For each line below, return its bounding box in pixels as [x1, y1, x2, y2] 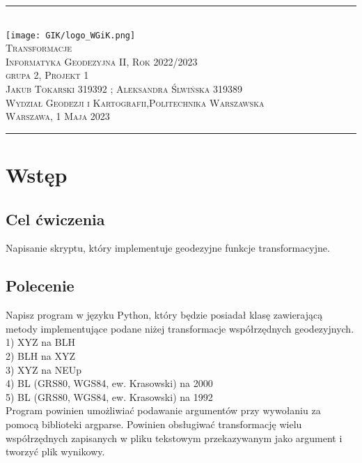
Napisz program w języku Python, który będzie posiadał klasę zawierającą [6, 308, 323, 322]
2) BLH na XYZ [6, 348, 75, 363]
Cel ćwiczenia [6, 208, 105, 229]
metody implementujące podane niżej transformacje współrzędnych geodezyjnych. [6, 321, 354, 335]
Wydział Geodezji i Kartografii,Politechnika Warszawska [6, 95, 265, 109]
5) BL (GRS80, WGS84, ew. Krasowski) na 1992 [6, 389, 213, 404]
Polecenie [6, 275, 74, 296]
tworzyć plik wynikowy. [6, 444, 105, 459]
